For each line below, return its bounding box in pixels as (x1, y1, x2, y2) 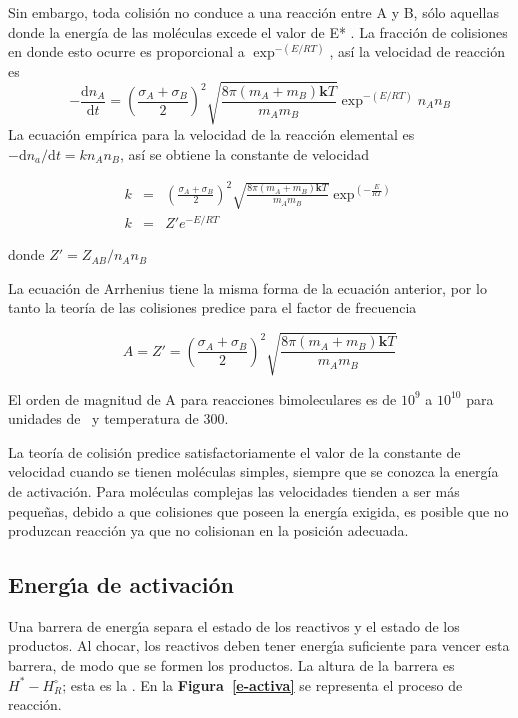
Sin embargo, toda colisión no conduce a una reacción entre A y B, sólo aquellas (8, 2, 499, 22)
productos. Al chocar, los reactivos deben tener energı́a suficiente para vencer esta (8, 635, 510, 656)
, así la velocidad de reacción (329, 41, 505, 62)
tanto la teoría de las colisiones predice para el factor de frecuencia (8, 297, 417, 318)
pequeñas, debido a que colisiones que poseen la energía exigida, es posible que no (8, 500, 509, 521)
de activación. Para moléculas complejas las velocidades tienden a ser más (8, 480, 460, 501)
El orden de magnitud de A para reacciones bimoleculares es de (8, 388, 397, 409)
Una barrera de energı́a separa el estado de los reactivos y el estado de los (8, 615, 460, 636)
